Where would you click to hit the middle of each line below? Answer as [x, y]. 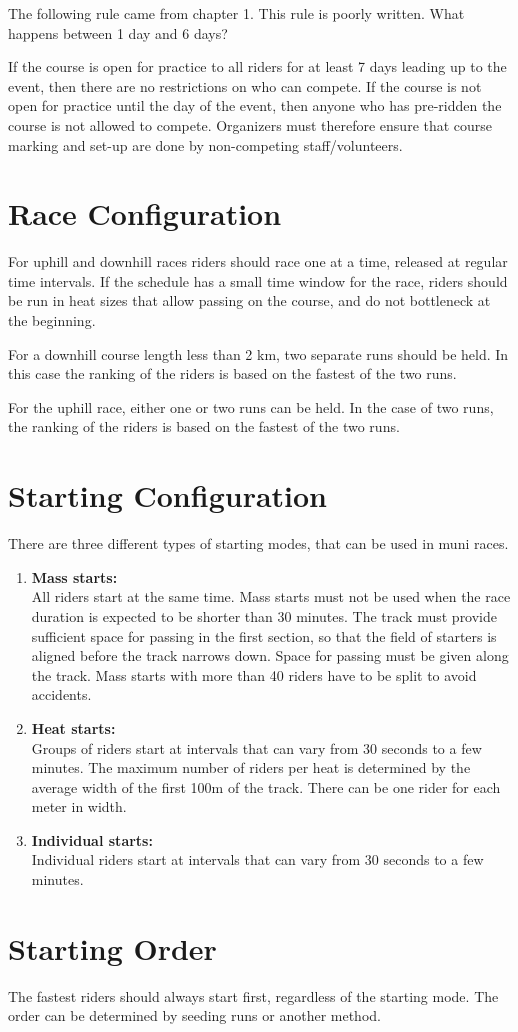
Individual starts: [92, 839]
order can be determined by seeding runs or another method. [194, 1015]
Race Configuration [145, 213]
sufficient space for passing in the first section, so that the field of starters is [264, 635]
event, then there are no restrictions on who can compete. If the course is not [245, 85]
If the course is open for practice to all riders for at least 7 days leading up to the [257, 66]
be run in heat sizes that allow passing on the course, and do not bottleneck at [249, 300]
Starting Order [112, 947]
